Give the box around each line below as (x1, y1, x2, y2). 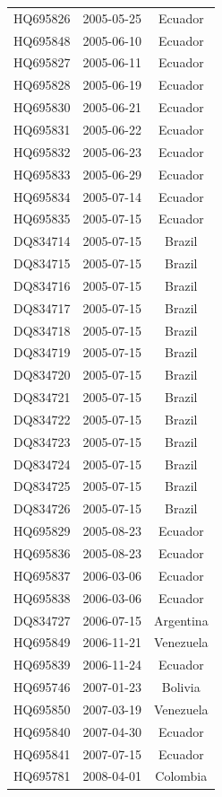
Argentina (153, 610, 209, 629)
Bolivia (161, 678, 201, 696)
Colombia (155, 766, 208, 785)
